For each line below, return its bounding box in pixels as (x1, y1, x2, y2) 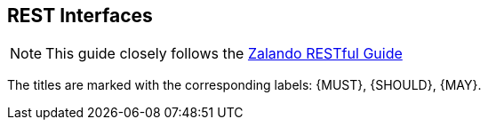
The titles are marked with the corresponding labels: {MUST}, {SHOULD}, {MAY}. (7, 77, 482, 93)
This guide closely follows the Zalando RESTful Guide (45, 44, 403, 63)
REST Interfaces (7, 4, 153, 27)
